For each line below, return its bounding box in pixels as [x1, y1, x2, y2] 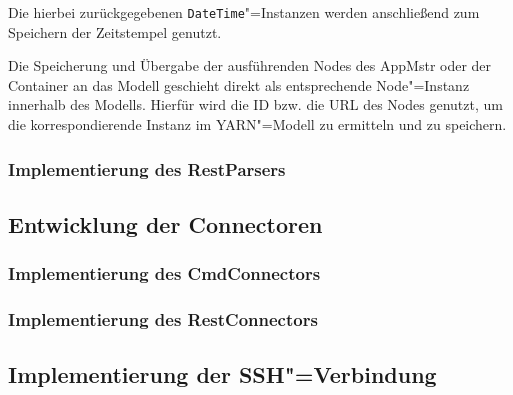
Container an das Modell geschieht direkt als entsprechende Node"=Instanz [8, 74, 470, 95]
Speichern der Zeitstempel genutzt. [8, 21, 222, 42]
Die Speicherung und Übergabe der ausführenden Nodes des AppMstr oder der [8, 55, 492, 76]
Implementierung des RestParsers [8, 156, 286, 181]
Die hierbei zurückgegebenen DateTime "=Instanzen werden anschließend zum [8, 2, 480, 22]
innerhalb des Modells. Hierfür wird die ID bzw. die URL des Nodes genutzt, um [8, 94, 503, 115]
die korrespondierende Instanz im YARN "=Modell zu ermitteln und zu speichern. [8, 114, 507, 135]
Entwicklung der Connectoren [8, 208, 323, 239]
